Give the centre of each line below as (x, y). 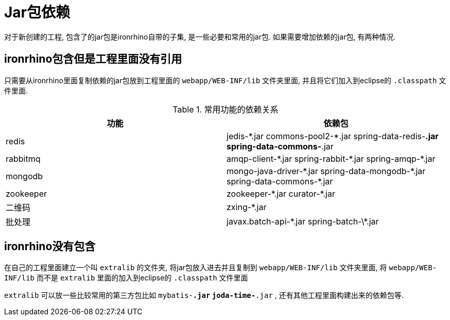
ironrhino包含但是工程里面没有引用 (93, 59)
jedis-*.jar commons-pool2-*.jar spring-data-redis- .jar (333, 136)
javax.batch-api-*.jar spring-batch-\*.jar (303, 221)
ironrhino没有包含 (50, 247)
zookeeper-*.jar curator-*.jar (281, 193)
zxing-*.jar (247, 207)
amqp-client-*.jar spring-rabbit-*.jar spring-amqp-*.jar (331, 158)
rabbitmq (23, 158)
